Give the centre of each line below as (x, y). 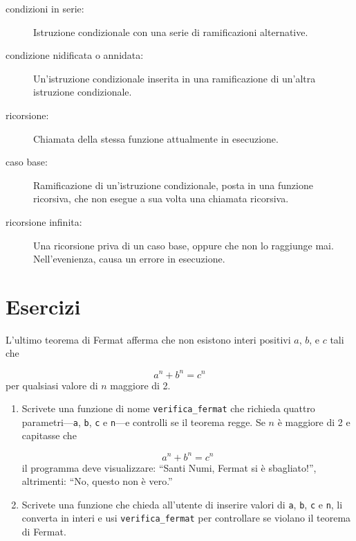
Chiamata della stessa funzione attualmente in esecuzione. (156, 138)
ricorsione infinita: (44, 221)
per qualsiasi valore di (52, 385)
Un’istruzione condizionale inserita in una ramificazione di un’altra (175, 78)
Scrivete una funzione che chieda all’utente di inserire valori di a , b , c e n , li (182, 504)
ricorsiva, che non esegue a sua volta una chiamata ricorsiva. (161, 198)
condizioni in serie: (45, 8)
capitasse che (49, 435)
